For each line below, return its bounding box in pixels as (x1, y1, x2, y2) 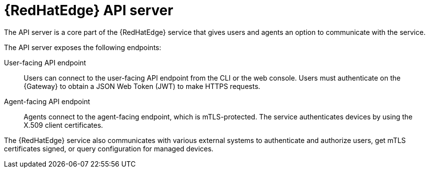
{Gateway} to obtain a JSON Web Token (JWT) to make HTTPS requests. (24, 82, 261, 90)
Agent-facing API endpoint (4, 97, 90, 106)
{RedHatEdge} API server (4, 2, 173, 19)
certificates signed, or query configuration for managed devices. (4, 144, 214, 153)
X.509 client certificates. (24, 120, 103, 129)
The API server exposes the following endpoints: (4, 43, 162, 52)
